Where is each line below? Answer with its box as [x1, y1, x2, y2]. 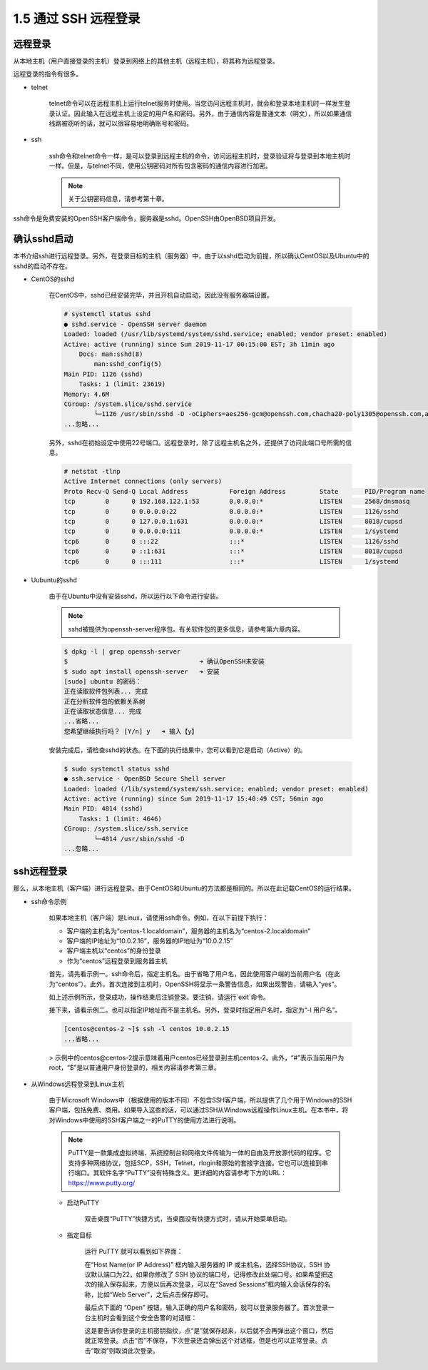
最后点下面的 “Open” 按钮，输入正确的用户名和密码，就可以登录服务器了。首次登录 [84, 1303, 328, 1312]
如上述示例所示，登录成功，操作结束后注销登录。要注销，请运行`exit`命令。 [49, 993, 270, 1001]
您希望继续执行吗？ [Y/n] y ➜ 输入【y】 [63, 727, 198, 735]
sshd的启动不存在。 [13, 261, 71, 270]
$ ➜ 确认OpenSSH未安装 [63, 657, 265, 666]
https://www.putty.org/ [68, 1178, 136, 1187]
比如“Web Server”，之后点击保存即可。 [96, 1290, 213, 1299]
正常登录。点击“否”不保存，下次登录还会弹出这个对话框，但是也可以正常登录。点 [90, 1336, 328, 1345]
